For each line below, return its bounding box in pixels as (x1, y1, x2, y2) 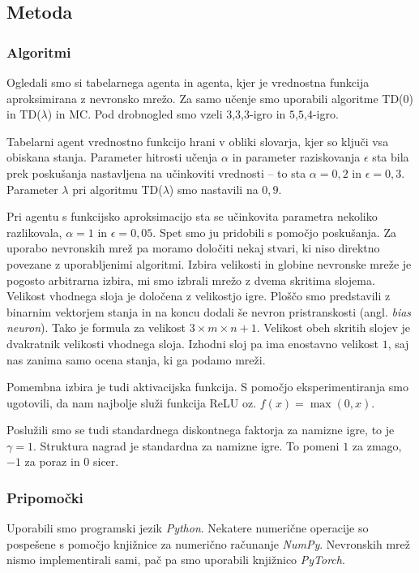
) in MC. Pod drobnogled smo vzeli (47, 106, 223, 123)
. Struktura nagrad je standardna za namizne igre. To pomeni (32, 437, 340, 454)
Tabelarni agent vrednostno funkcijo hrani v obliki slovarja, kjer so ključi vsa (6, 132, 389, 149)
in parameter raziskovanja (232, 149, 361, 166)
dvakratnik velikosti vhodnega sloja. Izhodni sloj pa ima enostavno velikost (6, 334, 378, 351)
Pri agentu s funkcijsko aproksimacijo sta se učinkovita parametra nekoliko (6, 208, 378, 225)
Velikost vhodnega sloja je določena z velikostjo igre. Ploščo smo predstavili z (6, 287, 391, 304)
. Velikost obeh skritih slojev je (256, 319, 410, 336)
